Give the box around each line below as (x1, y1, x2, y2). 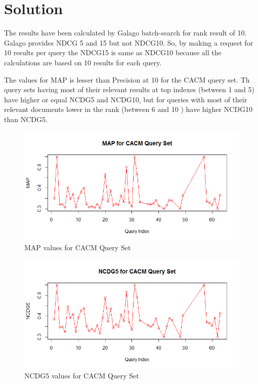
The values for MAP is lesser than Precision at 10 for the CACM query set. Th (4, 74, 250, 85)
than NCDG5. (4, 113, 48, 124)
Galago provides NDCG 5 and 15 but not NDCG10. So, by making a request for (4, 37, 253, 48)
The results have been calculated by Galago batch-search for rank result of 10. (4, 27, 247, 38)
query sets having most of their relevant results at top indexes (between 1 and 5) (4, 84, 254, 95)
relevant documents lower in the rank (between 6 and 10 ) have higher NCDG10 (4, 104, 252, 114)
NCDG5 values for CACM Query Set (24, 370, 139, 380)
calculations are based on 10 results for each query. (4, 57, 162, 67)
